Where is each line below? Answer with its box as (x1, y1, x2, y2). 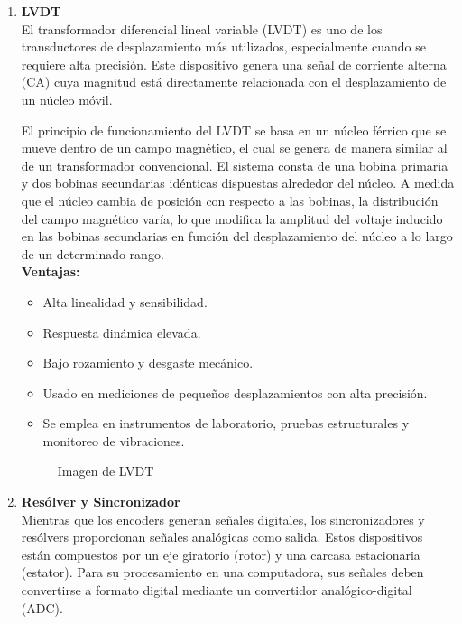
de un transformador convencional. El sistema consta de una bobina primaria (21, 155, 448, 174)
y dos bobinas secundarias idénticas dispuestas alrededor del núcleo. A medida (21, 173, 455, 192)
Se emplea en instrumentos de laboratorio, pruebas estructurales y (42, 414, 410, 433)
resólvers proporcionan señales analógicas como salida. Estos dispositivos (21, 527, 423, 546)
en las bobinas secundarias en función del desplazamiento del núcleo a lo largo (21, 227, 453, 246)
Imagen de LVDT (57, 461, 154, 480)
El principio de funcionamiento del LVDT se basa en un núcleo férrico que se (21, 120, 447, 139)
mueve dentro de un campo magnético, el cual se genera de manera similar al (21, 138, 448, 157)
